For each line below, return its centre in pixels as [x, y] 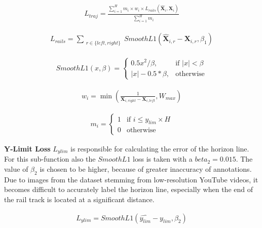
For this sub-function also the [50, 159]
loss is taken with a [163, 159]
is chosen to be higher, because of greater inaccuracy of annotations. [146, 168]
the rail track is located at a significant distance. [79, 199]
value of [16, 168]
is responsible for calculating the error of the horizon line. [160, 148]
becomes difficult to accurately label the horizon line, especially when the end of [128, 189]
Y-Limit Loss [27, 148]
